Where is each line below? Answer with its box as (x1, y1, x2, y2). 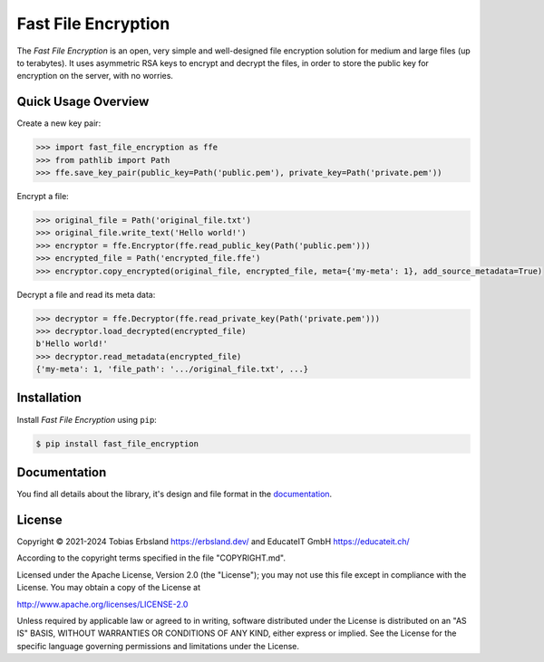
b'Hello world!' (35, 339, 109, 349)
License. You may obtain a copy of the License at (16, 582, 201, 593)
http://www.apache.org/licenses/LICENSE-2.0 (16, 599, 189, 609)
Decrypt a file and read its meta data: (16, 289, 156, 300)
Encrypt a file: (16, 190, 70, 201)
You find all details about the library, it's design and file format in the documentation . (16, 489, 333, 500)
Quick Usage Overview (16, 94, 150, 110)
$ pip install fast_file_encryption (35, 438, 199, 448)
